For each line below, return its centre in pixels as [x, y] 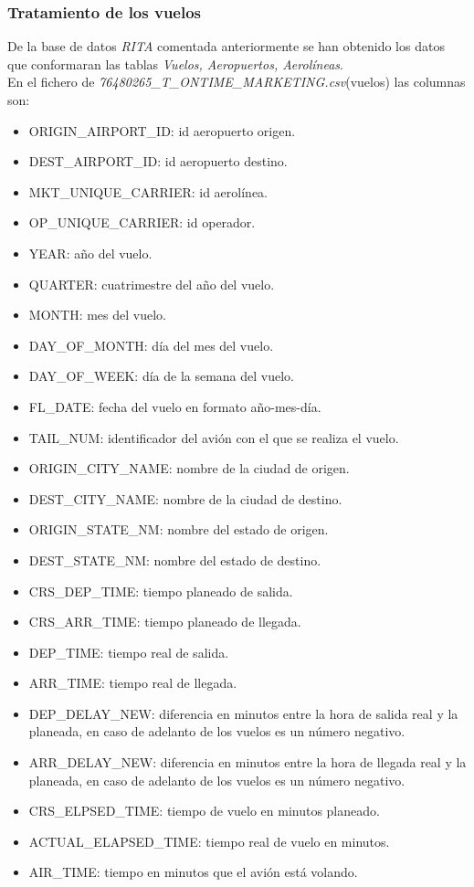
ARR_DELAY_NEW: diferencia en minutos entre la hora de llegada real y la [248, 762]
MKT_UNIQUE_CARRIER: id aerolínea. [148, 191]
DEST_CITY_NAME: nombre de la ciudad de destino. [185, 498]
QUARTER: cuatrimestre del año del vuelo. [152, 284]
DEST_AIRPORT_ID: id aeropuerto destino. [158, 161]
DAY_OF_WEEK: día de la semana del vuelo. [162, 376]
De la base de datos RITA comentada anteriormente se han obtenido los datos [226, 46]
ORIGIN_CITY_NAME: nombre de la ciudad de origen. [189, 468]
